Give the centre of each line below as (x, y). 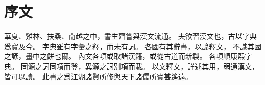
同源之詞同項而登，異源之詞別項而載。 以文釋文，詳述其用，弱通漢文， (140, 66)
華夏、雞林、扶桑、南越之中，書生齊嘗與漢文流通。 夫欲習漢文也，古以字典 (130, 36)
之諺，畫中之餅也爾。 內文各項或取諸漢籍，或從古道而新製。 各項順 (117, 56)
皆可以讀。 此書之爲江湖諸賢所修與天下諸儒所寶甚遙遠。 (98, 76)
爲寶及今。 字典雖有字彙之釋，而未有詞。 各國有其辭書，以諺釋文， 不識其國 (133, 46)
